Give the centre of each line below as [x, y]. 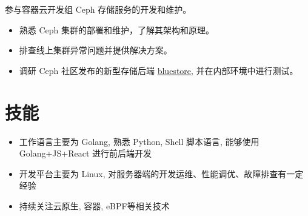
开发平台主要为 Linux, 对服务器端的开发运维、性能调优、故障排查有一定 [161, 173]
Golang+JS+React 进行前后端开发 [85, 153]
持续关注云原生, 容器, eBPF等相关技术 [94, 205]
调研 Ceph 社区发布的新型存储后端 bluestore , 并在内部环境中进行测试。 [159, 70]
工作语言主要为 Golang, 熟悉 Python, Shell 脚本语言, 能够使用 [139, 141]
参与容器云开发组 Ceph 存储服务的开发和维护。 [98, 9]
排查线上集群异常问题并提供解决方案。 [95, 50]
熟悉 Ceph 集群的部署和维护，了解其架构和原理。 [117, 29]
